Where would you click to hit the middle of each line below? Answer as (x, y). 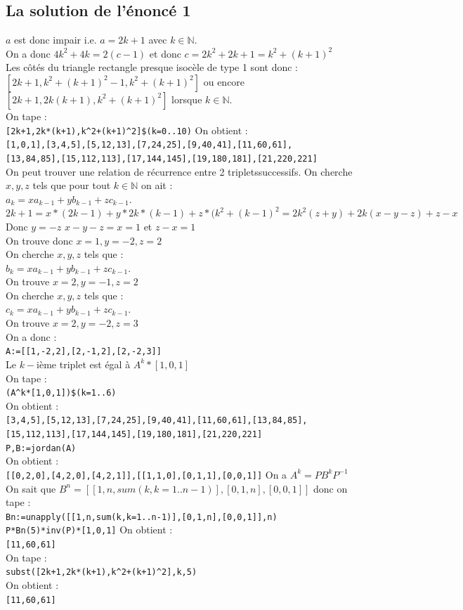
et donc (165, 53)
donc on (331, 488)
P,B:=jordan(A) (41, 448)
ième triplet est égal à (84, 364)
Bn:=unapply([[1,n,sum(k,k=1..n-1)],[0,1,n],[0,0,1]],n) (142, 517)
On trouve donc (39, 240)
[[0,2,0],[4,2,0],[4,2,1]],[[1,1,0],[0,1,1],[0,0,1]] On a (146, 474)
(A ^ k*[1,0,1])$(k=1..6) (61, 393)
